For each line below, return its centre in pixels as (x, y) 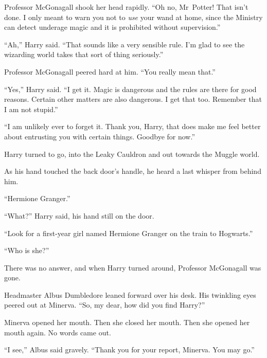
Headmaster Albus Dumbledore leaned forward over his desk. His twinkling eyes (130, 294)
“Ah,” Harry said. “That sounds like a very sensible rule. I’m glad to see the (124, 44)
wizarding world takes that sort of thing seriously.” (84, 54)
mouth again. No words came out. (58, 332)
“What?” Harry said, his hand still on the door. (79, 215)
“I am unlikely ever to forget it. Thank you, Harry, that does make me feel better (132, 126)
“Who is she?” (27, 250)
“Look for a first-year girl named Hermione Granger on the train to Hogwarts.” (129, 233)
